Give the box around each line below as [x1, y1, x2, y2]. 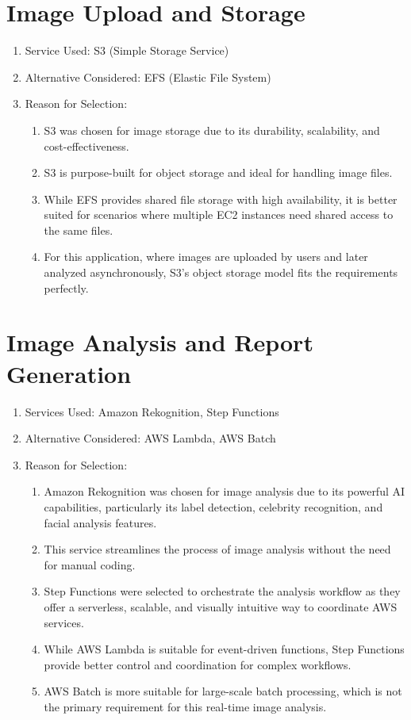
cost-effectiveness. [44, 137, 129, 154]
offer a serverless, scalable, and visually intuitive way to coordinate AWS [44, 598, 398, 615]
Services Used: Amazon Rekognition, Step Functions [25, 403, 279, 419]
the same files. [44, 221, 113, 238]
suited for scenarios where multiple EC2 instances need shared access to [44, 206, 394, 223]
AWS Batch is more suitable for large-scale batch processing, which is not [44, 683, 402, 699]
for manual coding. [44, 556, 136, 573]
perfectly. [44, 279, 89, 296]
